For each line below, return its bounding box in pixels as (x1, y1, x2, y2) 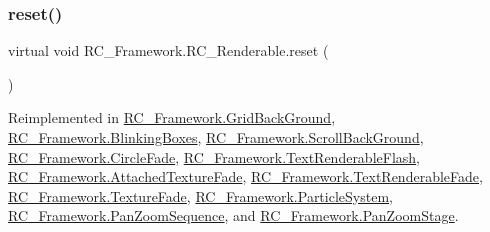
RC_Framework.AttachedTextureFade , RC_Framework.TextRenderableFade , (8, 166, 483, 187)
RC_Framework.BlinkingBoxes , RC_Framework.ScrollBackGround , (8, 127, 424, 147)
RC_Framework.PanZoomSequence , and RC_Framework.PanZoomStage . (8, 205, 459, 226)
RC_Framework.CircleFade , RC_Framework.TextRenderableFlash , (8, 146, 420, 167)
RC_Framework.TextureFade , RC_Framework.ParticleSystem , (8, 185, 393, 206)
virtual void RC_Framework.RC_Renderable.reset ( (8, 40, 329, 61)
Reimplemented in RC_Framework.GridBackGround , (8, 107, 336, 128)
